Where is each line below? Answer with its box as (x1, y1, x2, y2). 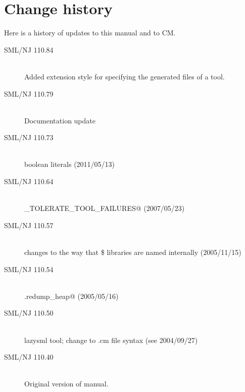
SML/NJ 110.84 (4, 44, 54, 55)
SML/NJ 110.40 (4, 352, 54, 362)
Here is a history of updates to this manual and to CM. (4, 27, 176, 38)
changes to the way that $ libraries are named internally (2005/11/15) (24, 247, 241, 257)
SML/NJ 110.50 (4, 308, 54, 318)
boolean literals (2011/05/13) (24, 159, 115, 169)
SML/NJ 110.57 (4, 220, 54, 230)
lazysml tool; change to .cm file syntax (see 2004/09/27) (24, 334, 198, 345)
